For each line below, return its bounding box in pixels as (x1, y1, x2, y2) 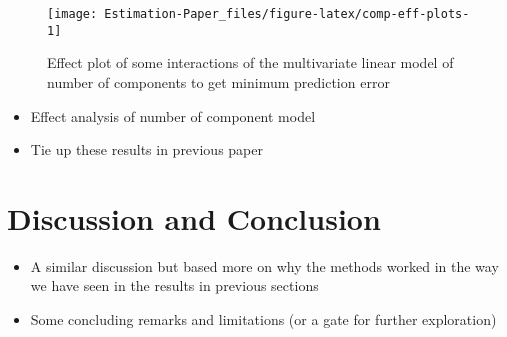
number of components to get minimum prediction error (47, 71, 390, 92)
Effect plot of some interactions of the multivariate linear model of (47, 52, 454, 73)
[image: (47, 7, 98, 21)
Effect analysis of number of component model (30, 105, 316, 126)
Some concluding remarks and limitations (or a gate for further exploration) (30, 309, 497, 329)
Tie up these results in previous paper (30, 139, 263, 160)
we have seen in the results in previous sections (30, 275, 319, 296)
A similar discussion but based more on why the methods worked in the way (30, 255, 499, 276)
